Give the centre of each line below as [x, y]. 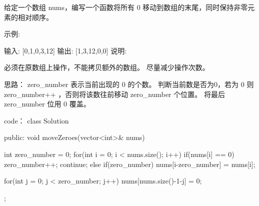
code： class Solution [36, 120]
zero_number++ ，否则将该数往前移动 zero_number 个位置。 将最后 [114, 94]
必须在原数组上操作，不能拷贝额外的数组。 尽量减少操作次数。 [107, 67]
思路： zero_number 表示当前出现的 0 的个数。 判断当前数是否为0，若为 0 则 [129, 84]
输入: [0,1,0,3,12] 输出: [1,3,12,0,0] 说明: [65, 50]
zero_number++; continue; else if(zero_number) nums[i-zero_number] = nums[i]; [130, 164]
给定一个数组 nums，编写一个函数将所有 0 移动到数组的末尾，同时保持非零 [126, 7]
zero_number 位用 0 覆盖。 [47, 104]
